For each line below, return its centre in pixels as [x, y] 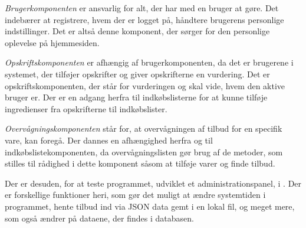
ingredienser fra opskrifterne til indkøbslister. [86, 108]
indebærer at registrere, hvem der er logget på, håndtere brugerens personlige [144, 19]
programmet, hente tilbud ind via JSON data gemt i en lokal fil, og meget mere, [150, 206]
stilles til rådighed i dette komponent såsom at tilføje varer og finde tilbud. [140, 163]
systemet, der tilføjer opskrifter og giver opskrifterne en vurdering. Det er [137, 74]
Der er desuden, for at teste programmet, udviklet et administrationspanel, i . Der [153, 183]
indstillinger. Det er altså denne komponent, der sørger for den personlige [137, 31]
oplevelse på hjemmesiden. [52, 42]
